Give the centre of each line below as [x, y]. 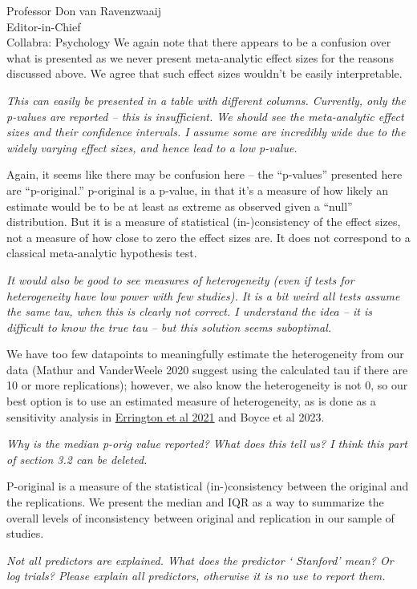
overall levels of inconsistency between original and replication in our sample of [200, 517]
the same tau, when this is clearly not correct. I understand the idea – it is [189, 311]
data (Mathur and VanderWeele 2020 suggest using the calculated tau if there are [207, 369]
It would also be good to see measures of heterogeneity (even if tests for [180, 279]
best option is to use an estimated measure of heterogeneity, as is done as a [191, 401]
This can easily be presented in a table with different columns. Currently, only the [206, 100]
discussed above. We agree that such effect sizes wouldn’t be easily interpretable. [204, 73]
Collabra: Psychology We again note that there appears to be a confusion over [199, 42]
